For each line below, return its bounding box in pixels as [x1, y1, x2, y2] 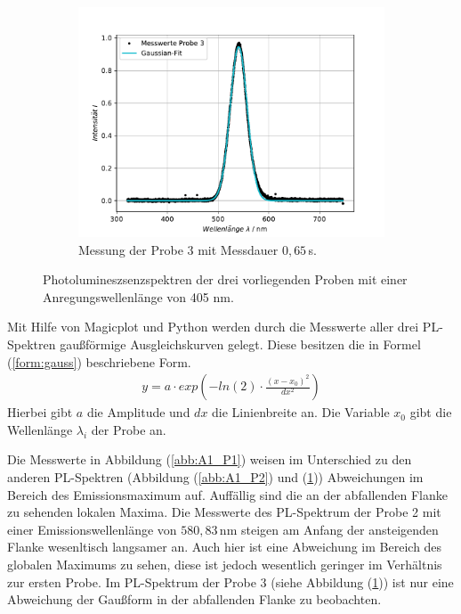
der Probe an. [91, 420, 166, 438]
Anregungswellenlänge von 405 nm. [43, 287, 234, 306]
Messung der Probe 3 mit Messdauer [78, 240, 279, 258]
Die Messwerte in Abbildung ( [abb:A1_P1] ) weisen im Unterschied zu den [7, 450, 412, 469]
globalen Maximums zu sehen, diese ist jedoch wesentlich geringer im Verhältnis [7, 554, 442, 573]
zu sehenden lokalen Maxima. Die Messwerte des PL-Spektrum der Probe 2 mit [7, 503, 441, 521]
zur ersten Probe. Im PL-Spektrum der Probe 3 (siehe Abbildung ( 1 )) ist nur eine [7, 572, 454, 591]
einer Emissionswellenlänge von [7, 520, 177, 538]
